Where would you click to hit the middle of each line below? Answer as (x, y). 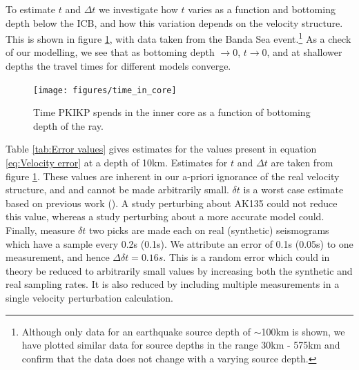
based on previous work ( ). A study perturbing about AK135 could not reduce (172, 203)
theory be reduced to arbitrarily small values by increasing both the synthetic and (179, 270)
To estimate (31, 9)
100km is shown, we (303, 331)
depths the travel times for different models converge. (118, 66)
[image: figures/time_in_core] (105, 90)
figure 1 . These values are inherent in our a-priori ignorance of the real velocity (173, 176)
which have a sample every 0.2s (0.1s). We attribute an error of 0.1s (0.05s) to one (179, 243)
